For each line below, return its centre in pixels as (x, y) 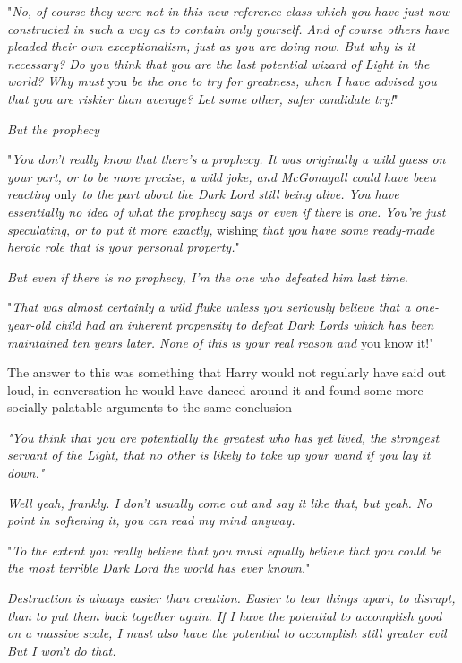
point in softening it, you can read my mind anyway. (151, 520)
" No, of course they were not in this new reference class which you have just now (229, 11)
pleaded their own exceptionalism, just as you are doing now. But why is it (211, 46)
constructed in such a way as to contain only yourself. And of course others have (228, 28)
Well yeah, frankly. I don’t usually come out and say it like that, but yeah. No (220, 502)
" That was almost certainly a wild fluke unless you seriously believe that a (209, 307)
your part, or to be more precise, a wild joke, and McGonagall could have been (222, 176)
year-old (29, 324)
